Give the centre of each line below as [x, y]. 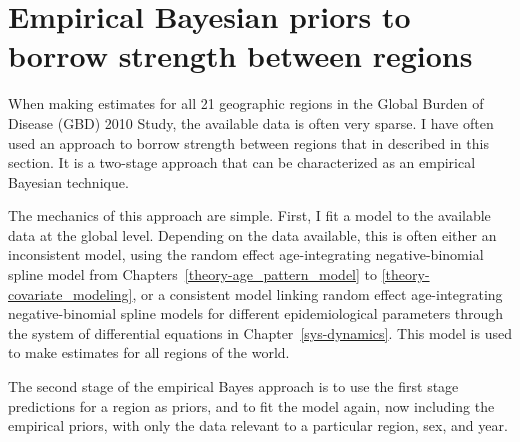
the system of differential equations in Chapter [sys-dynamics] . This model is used [260, 332]
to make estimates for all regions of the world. [149, 352]
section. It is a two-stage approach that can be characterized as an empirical [242, 162]
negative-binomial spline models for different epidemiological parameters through [256, 313]
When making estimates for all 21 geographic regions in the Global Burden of [246, 103]
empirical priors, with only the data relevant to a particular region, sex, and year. [258, 425]
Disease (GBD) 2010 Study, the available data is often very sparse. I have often [251, 122]
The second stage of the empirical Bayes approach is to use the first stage [233, 386]
